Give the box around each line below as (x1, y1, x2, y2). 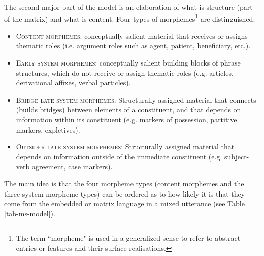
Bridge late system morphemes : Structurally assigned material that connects (16, 94, 256, 105)
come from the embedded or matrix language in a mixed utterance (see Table (4, 198, 245, 209)
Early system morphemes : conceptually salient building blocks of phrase (16, 57, 241, 68)
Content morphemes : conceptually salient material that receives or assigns (16, 30, 248, 41)
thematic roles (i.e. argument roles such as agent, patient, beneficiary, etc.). (16, 40, 251, 51)
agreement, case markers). (31, 161, 113, 172)
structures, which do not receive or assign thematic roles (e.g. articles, (16, 67, 234, 78)
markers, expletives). (16, 124, 80, 135)
